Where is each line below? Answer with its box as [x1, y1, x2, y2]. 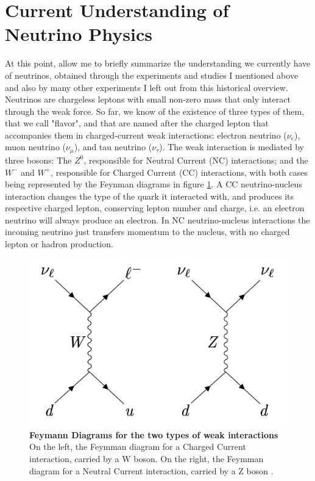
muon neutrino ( [5, 140, 66, 153]
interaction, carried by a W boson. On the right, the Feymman [29, 452, 264, 465]
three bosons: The [5, 153, 72, 166]
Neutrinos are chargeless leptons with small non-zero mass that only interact [5, 93, 291, 106]
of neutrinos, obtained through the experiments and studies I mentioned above [5, 68, 299, 81]
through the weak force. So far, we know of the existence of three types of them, [5, 104, 305, 117]
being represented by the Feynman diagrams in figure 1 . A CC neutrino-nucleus [5, 178, 302, 190]
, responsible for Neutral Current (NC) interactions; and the [83, 153, 308, 166]
